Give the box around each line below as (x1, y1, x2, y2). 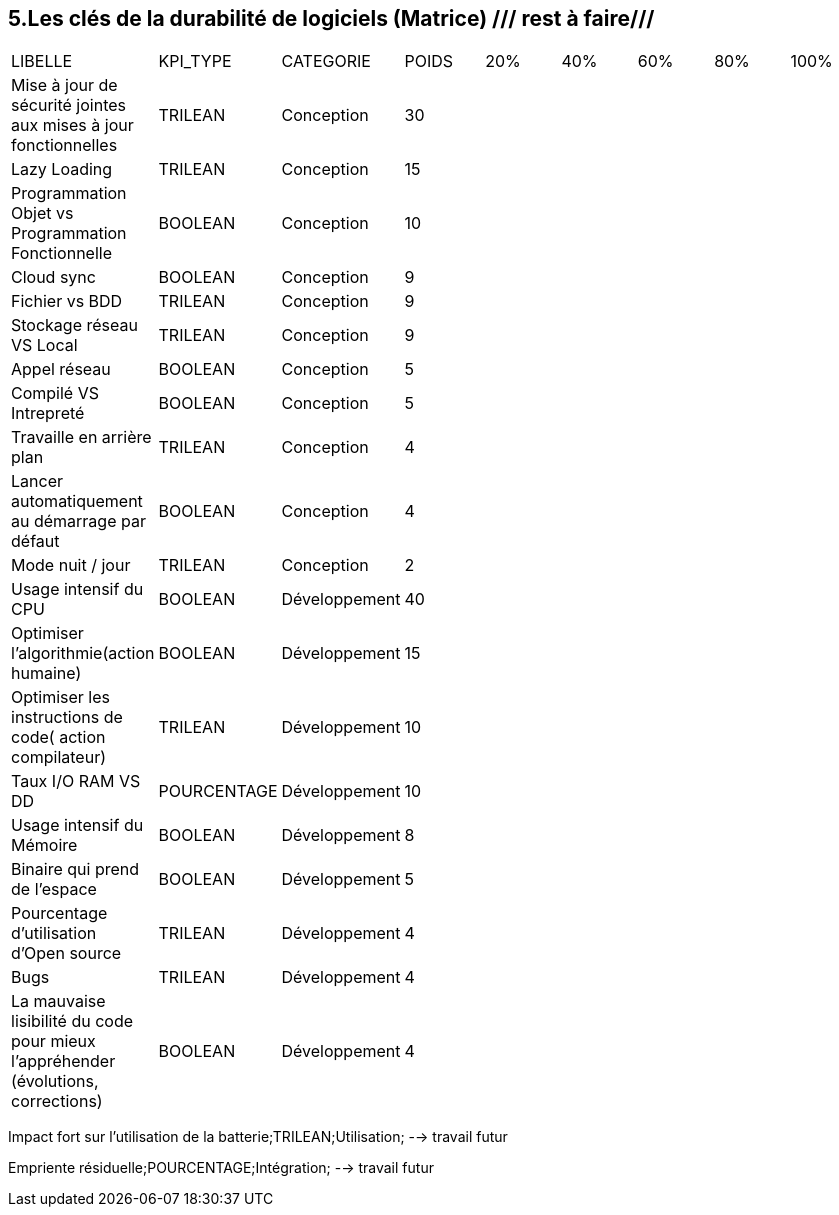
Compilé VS (11, 383, 99, 404)
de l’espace (11, 879, 97, 900)
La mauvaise (11, 991, 106, 1012)
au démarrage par (11, 511, 146, 532)
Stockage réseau (11, 315, 138, 336)
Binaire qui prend (11, 859, 140, 880)
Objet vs (11, 203, 74, 224)
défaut (11, 531, 60, 552)
